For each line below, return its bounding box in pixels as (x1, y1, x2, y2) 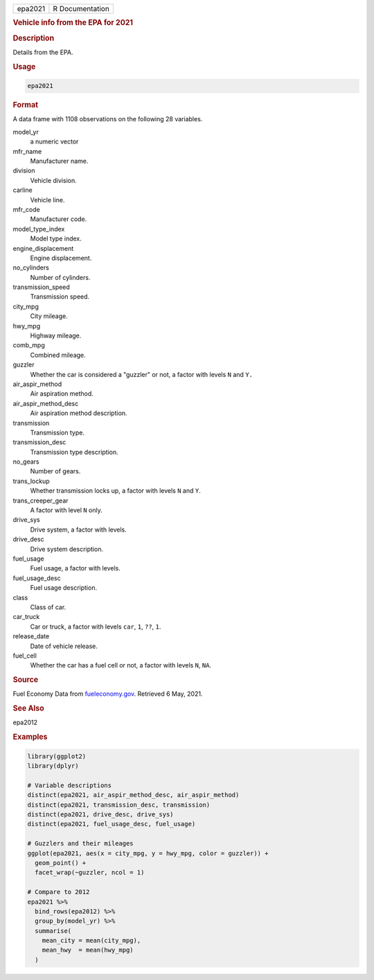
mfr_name (12, 147, 42, 155)
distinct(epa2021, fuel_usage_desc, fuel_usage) (27, 820, 196, 828)
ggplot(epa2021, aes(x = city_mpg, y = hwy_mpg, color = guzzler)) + (27, 849, 269, 857)
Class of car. (30, 603, 66, 611)
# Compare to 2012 (27, 888, 90, 896)
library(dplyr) (27, 762, 79, 770)
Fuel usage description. (30, 584, 97, 592)
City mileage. (30, 312, 69, 320)
